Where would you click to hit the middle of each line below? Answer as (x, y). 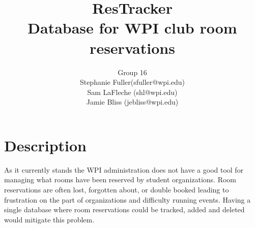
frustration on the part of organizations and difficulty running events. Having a (127, 199)
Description (46, 145)
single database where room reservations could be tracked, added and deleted (124, 209)
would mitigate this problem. (49, 219)
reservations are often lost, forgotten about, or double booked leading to (117, 189)
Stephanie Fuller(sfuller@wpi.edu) (132, 82)
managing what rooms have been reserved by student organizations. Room (120, 180)
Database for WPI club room (132, 28)
